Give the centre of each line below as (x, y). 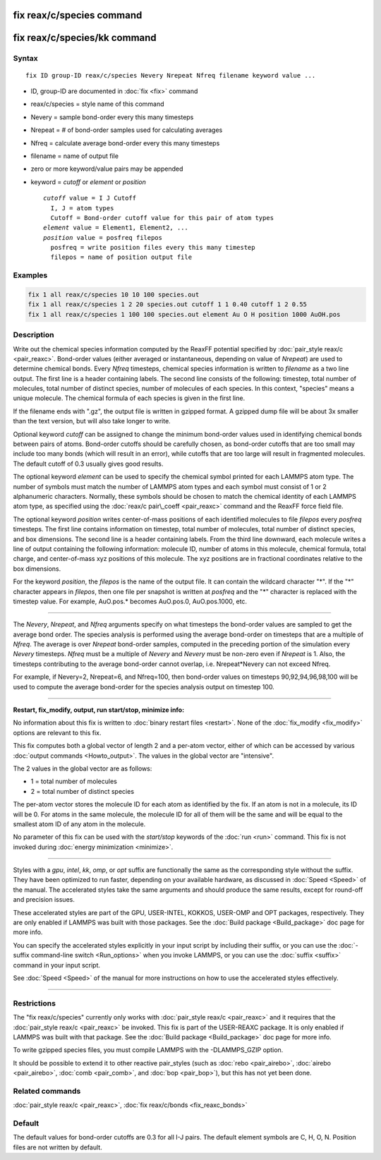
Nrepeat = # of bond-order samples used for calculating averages (127, 130)
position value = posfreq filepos (103, 237)
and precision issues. (44, 900)
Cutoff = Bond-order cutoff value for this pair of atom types (162, 218)
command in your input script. (57, 965)
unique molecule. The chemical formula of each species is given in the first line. (129, 398)
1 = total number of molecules (74, 781)
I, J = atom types (82, 208)
